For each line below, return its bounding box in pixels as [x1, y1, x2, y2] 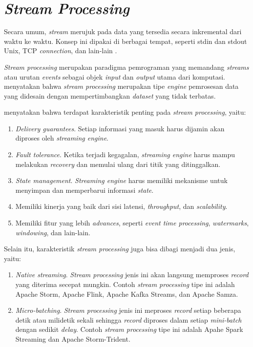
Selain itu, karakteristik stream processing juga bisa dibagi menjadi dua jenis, [4, 244, 235, 254]
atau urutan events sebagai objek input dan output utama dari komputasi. [4, 71, 225, 82]
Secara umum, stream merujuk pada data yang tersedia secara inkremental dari [4, 26, 242, 37]
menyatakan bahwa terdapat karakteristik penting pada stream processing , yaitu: [4, 107, 246, 117]
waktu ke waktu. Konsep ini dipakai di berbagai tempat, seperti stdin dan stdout [4, 36, 247, 46]
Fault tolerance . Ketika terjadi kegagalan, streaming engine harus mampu [15, 149, 235, 160]
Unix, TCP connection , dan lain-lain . [4, 45, 117, 56]
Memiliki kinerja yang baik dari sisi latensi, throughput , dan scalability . [15, 201, 228, 211]
